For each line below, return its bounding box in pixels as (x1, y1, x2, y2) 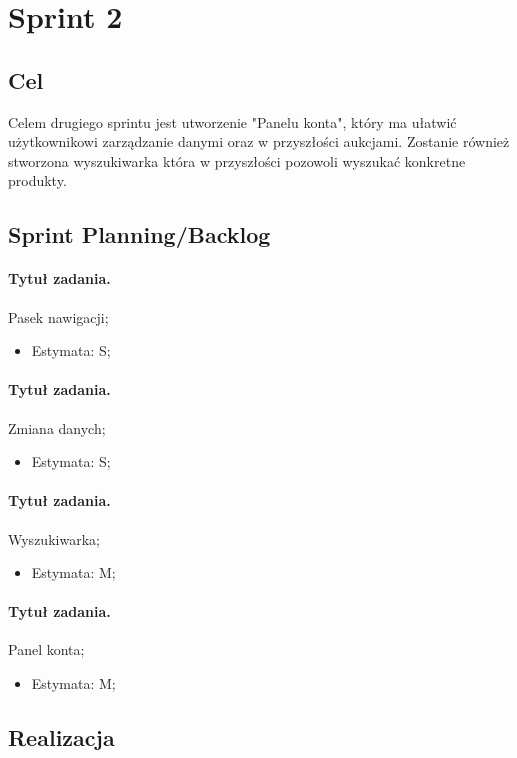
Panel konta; (8, 639, 85, 660)
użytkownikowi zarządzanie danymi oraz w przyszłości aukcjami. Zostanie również (8, 131, 510, 152)
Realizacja (8, 722, 115, 753)
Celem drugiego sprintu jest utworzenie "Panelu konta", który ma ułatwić (8, 111, 457, 132)
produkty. (8, 170, 67, 191)
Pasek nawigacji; (8, 306, 109, 327)
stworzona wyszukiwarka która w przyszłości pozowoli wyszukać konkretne (8, 150, 466, 171)
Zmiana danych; (8, 417, 106, 438)
